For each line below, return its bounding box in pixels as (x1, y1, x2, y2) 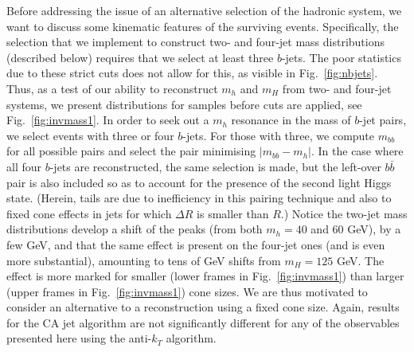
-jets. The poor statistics (281, 49, 401, 65)
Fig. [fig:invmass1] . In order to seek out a (6, 111, 209, 128)
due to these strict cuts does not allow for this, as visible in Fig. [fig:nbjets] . (6, 65, 378, 81)
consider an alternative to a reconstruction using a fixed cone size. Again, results (6, 299, 400, 315)
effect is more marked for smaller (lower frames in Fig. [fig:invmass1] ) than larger (6, 268, 404, 284)
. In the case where (310, 143, 404, 159)
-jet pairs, (359, 111, 407, 128)
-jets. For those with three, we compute (182, 127, 375, 143)
